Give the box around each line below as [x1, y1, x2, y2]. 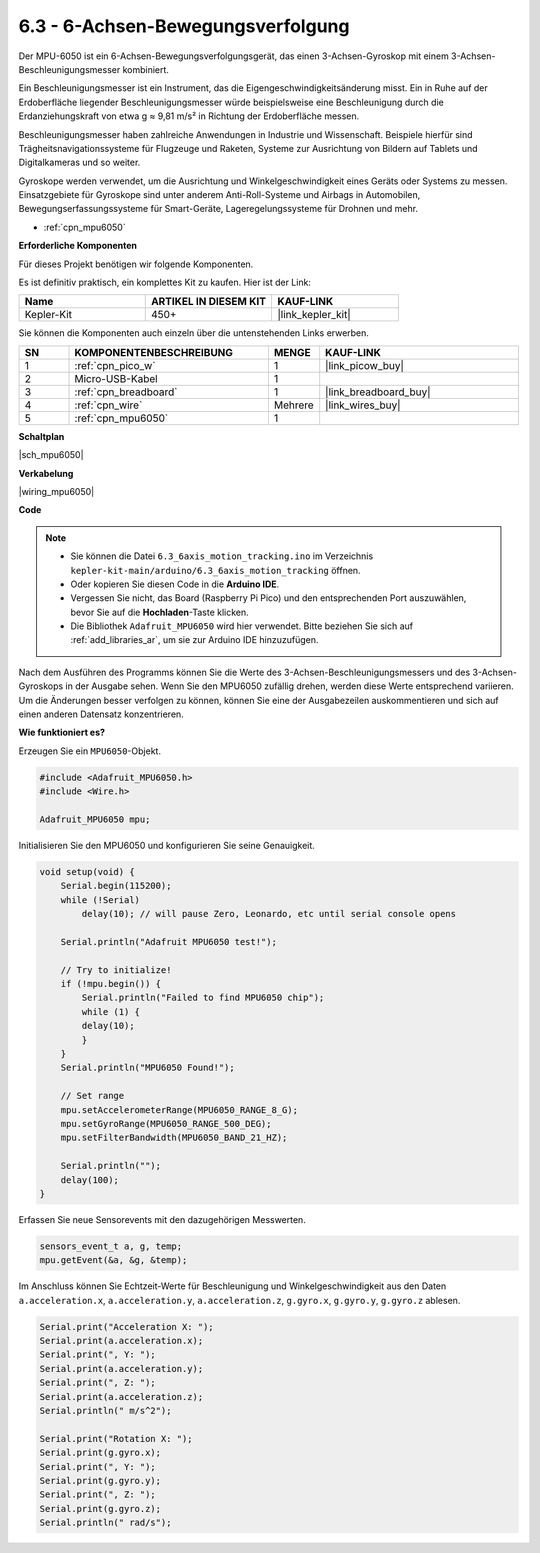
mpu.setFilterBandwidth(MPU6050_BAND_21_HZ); [60, 1132, 288, 1144]
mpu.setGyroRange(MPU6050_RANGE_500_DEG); [60, 1118, 272, 1129]
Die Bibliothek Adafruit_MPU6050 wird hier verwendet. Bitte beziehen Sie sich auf [70, 620, 414, 632]
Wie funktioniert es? [18, 726, 105, 739]
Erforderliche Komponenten [18, 240, 138, 252]
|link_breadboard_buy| [325, 385, 431, 399]
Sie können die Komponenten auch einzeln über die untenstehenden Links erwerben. [18, 327, 370, 339]
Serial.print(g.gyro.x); [39, 1447, 162, 1459]
